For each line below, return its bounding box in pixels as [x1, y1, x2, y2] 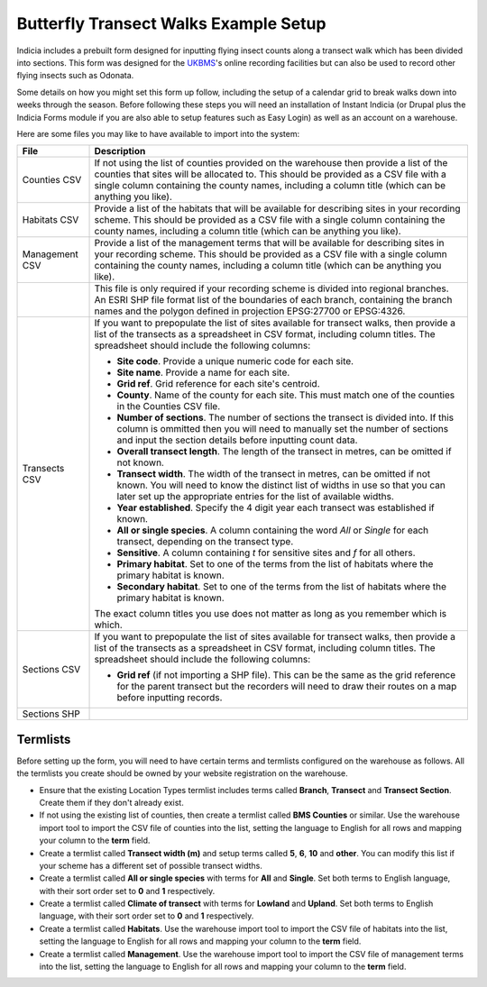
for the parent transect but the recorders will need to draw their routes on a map [116, 681, 457, 693]
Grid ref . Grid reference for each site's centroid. [116, 378, 320, 390]
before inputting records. [116, 691, 223, 704]
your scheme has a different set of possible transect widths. [39, 860, 263, 871]
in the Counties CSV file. [116, 400, 221, 413]
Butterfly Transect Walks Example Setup [16, 14, 326, 33]
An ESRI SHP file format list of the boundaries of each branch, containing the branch [94, 294, 453, 306]
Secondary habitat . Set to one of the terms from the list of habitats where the [116, 580, 446, 593]
